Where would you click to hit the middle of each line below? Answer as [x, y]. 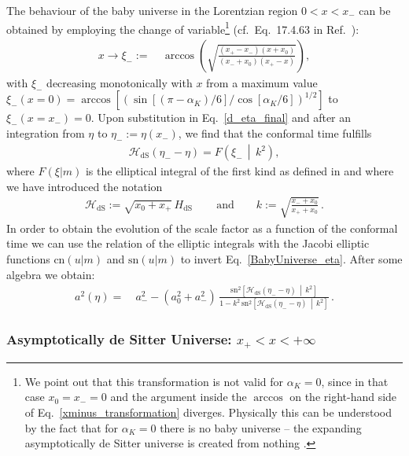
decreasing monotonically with [120, 82]
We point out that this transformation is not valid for [154, 381]
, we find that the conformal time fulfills [275, 133]
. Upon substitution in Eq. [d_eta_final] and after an [221, 118]
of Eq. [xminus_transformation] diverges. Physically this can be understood [208, 412]
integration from [46, 133]
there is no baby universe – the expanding [261, 427]
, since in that [355, 381]
